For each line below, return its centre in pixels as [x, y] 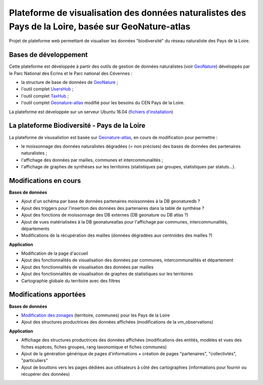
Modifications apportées [47, 294]
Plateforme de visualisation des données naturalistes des [128, 13]
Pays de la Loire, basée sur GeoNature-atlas [100, 26]
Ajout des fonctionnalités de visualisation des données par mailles [87, 267]
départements [35, 228]
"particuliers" [35, 361]
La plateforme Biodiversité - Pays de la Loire [77, 126]
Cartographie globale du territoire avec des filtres [71, 281]
